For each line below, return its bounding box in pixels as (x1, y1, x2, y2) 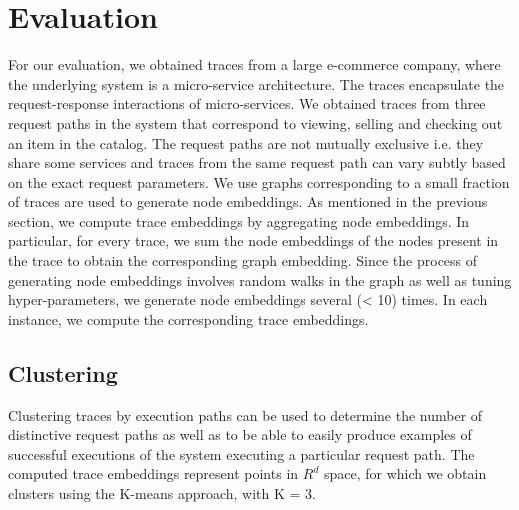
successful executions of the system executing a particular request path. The (8, 443, 475, 464)
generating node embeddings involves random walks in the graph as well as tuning (8, 269, 512, 290)
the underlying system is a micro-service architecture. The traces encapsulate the (8, 73, 505, 94)
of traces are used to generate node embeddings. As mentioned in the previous (8, 191, 488, 212)
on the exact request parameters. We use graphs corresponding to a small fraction (8, 171, 510, 192)
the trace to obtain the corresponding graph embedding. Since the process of (8, 250, 478, 271)
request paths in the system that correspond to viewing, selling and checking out (8, 112, 503, 133)
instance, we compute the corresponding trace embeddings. (8, 308, 369, 329)
